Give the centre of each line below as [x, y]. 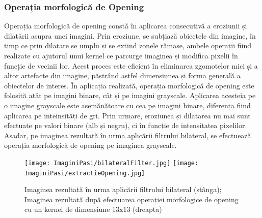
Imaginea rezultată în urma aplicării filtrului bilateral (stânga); [123, 189]
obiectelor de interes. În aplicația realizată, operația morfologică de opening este [129, 85]
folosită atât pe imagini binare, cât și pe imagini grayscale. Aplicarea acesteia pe [130, 95]
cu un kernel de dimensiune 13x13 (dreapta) [93, 209]
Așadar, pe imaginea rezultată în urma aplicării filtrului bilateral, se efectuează [128, 135]
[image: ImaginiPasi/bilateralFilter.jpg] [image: [112, 163]
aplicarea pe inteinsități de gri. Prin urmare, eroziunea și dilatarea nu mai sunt [127, 115]
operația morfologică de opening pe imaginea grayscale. [90, 145]
